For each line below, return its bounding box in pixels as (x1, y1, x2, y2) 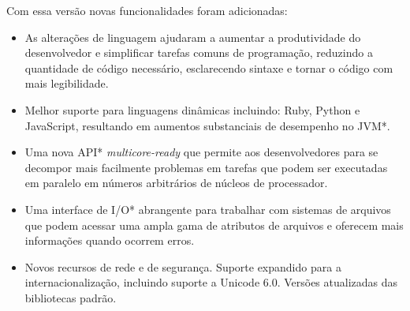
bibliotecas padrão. (24, 289, 117, 305)
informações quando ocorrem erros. (24, 232, 195, 249)
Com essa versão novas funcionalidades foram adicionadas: (6, 2, 288, 18)
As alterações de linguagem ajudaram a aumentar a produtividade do (24, 28, 361, 45)
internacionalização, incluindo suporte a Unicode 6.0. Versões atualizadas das (24, 274, 398, 290)
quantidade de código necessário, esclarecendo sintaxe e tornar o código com (24, 59, 393, 76)
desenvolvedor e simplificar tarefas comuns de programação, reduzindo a (24, 44, 373, 61)
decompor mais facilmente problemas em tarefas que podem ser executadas (24, 159, 388, 175)
